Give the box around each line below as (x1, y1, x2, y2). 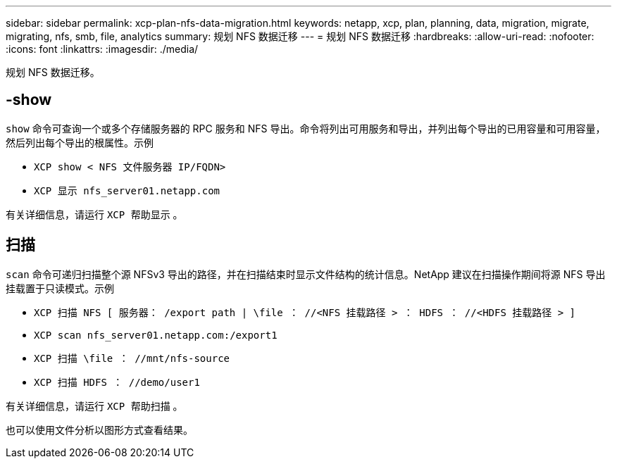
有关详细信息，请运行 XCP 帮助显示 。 (6, 208, 183, 220)
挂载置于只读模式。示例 (6, 282, 114, 294)
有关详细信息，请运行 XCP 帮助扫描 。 (6, 399, 183, 412)
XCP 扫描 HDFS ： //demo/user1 (34, 376, 200, 388)
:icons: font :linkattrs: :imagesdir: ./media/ (6, 43, 199, 55)
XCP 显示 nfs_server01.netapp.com (34, 184, 220, 196)
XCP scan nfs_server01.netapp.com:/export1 (34, 329, 278, 341)
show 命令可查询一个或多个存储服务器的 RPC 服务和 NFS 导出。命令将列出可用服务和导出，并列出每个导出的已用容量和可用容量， (6, 122, 606, 134)
